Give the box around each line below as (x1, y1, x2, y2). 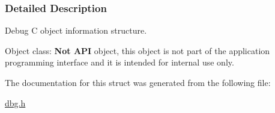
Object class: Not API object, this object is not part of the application (5, 44, 270, 56)
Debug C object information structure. (5, 24, 147, 37)
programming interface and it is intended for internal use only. (5, 56, 234, 69)
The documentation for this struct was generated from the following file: (5, 76, 271, 88)
